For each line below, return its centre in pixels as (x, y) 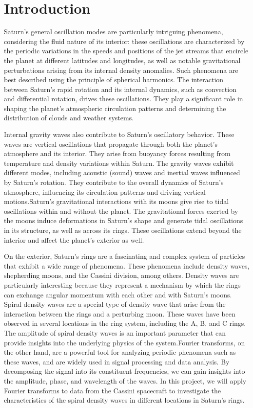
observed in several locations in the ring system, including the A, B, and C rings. (125, 323)
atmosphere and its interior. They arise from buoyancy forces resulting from (117, 153)
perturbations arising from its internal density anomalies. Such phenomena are (121, 70)
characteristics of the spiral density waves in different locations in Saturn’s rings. (124, 400)
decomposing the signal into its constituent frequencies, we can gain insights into (125, 371)
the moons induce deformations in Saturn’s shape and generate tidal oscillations (124, 220)
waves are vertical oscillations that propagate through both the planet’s (111, 144)
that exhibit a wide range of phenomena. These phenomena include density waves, (127, 265)
